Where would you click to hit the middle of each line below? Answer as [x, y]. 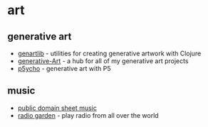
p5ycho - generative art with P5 [64, 68]
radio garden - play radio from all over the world [88, 115]
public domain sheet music [57, 108]
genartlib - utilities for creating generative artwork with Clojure [109, 53]
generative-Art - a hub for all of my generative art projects [103, 61]
